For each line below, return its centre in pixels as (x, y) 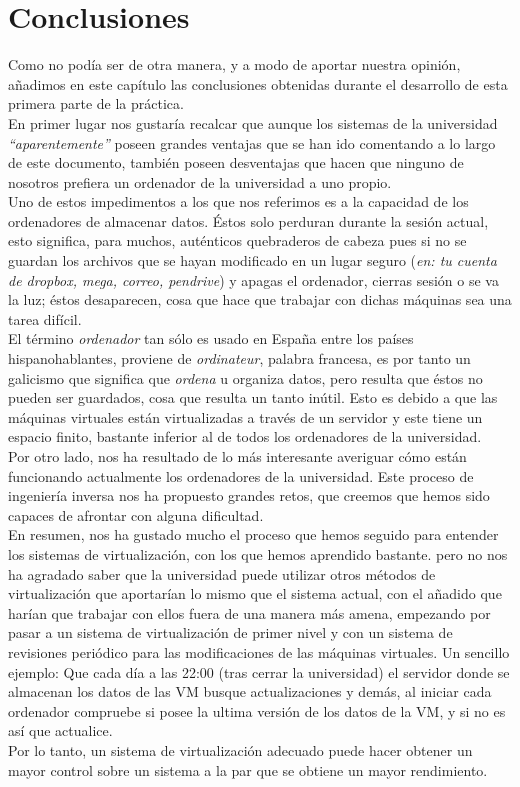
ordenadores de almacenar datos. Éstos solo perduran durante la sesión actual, (248, 220)
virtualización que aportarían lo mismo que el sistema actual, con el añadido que (255, 593)
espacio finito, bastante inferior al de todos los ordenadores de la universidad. (245, 436)
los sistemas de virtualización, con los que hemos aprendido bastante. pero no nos (258, 553)
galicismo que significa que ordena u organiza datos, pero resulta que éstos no (245, 377)
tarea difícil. (45, 318)
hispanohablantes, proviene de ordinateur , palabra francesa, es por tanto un (239, 358)
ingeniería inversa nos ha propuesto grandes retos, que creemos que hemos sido (249, 495)
